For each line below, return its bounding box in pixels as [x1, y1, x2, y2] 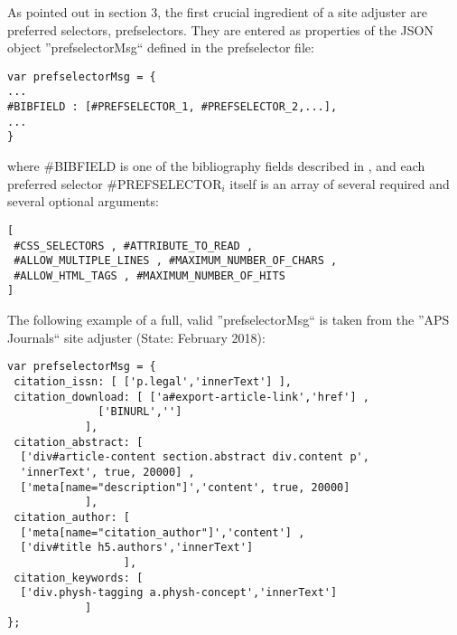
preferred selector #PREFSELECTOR [7, 174, 222, 193]
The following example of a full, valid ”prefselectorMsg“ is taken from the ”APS [7, 310, 450, 329]
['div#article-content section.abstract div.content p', [20, 450, 369, 464]
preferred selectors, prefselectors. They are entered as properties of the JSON [7, 20, 434, 39]
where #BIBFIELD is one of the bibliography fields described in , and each [7, 156, 425, 175]
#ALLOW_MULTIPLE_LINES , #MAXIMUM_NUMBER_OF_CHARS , [14, 254, 338, 268]
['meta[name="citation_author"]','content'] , [20, 526, 305, 539]
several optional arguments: [7, 192, 159, 211]
